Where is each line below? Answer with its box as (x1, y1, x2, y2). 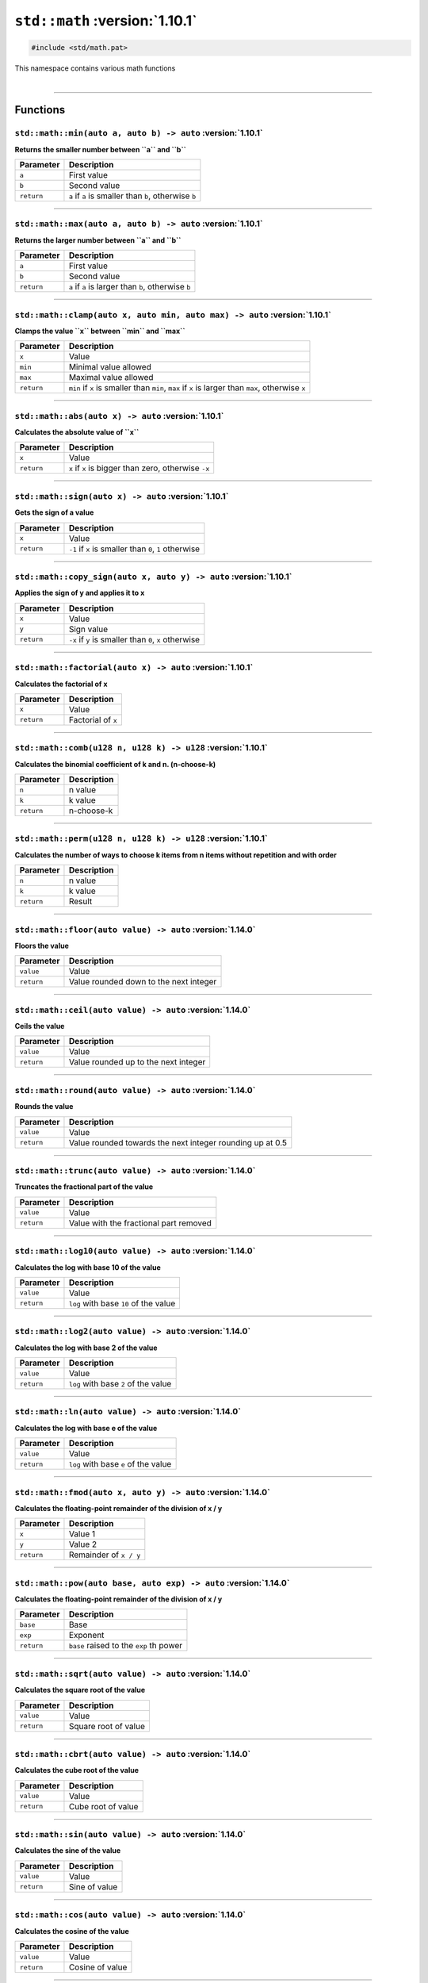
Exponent (68, 1630, 105, 1641)
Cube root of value (68, 1801, 139, 1812)
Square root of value (68, 1720, 146, 1732)
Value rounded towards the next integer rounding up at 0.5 (68, 1137, 288, 1148)
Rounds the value (14, 1102, 74, 1111)
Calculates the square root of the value (14, 1686, 146, 1695)
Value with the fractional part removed (68, 1218, 212, 1229)
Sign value (68, 623, 109, 635)
